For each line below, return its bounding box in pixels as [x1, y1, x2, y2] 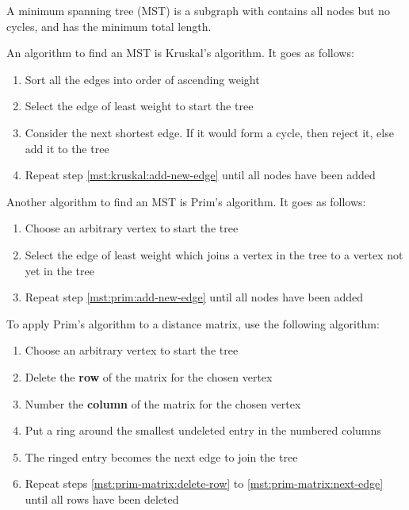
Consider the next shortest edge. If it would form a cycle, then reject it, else [25, 124, 394, 140]
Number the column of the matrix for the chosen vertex [25, 395, 301, 412]
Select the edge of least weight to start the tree [25, 98, 254, 114]
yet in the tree [25, 262, 94, 278]
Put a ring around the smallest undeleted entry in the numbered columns [25, 422, 381, 439]
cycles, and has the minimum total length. [6, 17, 212, 34]
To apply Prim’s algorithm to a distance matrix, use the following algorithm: [6, 315, 380, 332]
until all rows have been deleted [25, 490, 179, 507]
